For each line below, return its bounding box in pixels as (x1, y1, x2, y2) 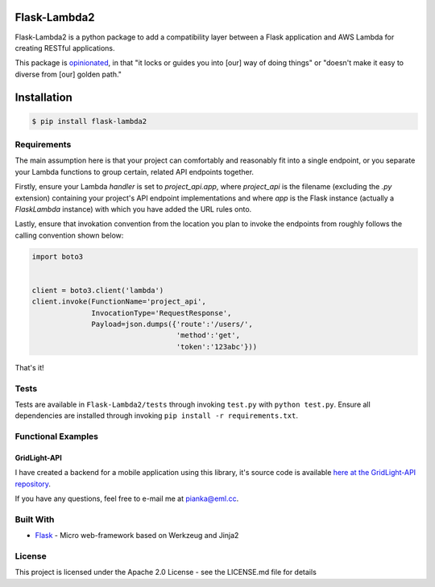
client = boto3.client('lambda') (31, 286, 164, 295)
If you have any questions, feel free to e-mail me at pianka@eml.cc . (14, 494, 239, 503)
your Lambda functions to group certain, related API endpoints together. (14, 167, 254, 176)
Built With (14, 514, 55, 525)
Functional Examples (14, 431, 98, 442)
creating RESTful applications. (14, 43, 115, 52)
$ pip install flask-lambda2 (31, 117, 147, 126)
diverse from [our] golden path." (14, 69, 122, 79)
